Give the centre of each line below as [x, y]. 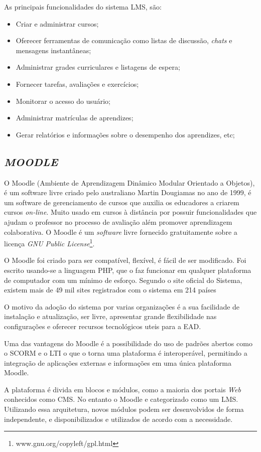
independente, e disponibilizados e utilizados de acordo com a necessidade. [118, 419]
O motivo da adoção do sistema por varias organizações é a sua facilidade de [122, 306]
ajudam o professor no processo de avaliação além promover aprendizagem [118, 221]
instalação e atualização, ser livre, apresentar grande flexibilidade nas [110, 316]
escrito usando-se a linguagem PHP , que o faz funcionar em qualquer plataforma [128, 270]
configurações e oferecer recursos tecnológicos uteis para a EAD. [103, 326]
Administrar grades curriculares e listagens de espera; [98, 67]
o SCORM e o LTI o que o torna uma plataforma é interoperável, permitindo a [126, 353]
